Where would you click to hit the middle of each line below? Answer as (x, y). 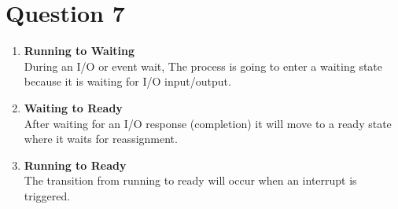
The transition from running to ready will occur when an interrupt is (190, 180)
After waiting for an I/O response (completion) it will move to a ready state (208, 123)
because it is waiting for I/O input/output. (127, 81)
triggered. (47, 195)
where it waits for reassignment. (101, 139)
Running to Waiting (79, 51)
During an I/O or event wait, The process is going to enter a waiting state (203, 66)
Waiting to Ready (73, 107)
